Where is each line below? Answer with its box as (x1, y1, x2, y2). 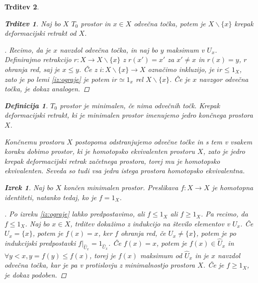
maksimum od (140, 250, 182, 260)
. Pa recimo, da (201, 209, 248, 219)
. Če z (79, 64, 97, 74)
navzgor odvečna (199, 73, 249, 84)
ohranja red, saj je (4, 64, 60, 74)
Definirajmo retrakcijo (4, 54, 72, 65)
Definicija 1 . (4, 100, 48, 110)
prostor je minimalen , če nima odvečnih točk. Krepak (60, 100, 220, 110)
